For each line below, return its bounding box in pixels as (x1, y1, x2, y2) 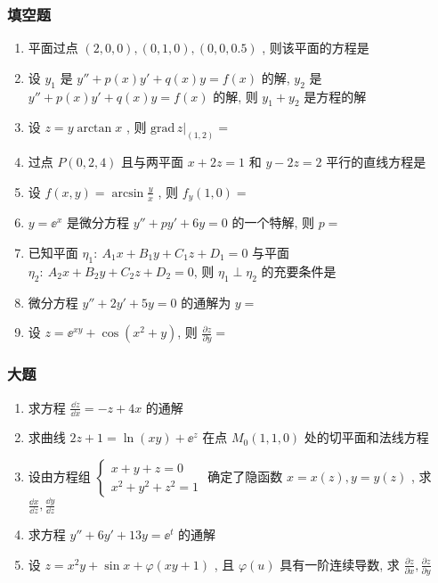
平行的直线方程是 (326, 152, 426, 171)
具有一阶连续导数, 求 (280, 554, 400, 573)
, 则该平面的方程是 (262, 38, 369, 57)
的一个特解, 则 (231, 213, 314, 232)
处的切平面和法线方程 (304, 428, 429, 447)
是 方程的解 (304, 86, 367, 105)
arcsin (111, 186, 144, 200)
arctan (77, 122, 112, 135)
